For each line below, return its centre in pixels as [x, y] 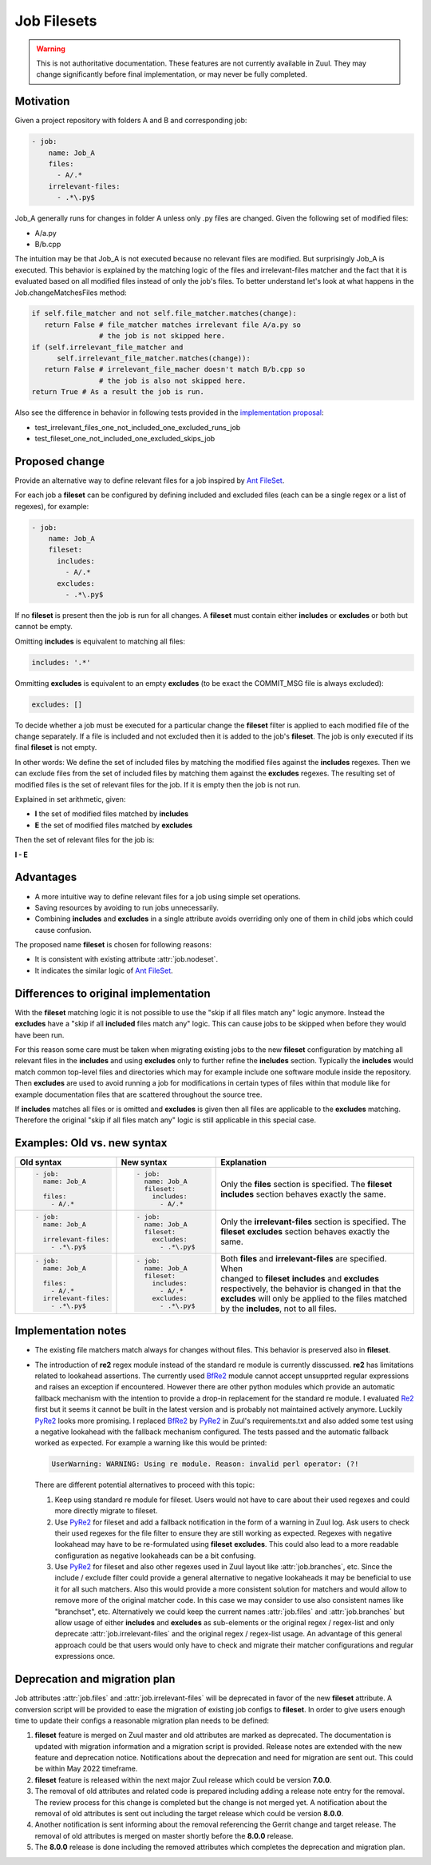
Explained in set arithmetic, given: [70, 799]
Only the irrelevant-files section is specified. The [314, 1221]
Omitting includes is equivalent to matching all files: [100, 641]
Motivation [42, 101]
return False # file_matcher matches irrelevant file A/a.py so [173, 325]
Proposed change [60, 461]
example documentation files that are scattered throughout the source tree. [138, 1094]
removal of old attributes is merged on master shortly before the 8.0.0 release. [164, 1835]
